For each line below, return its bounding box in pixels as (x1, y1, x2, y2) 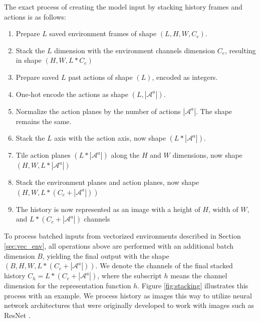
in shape (16, 55, 42, 65)
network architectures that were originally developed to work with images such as (4, 300, 254, 310)
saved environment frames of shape (49, 28, 157, 39)
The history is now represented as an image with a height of (16, 203, 200, 214)
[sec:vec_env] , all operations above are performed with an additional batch (4, 240, 234, 251)
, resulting (225, 45, 256, 55)
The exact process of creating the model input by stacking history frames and (4, 2, 242, 12)
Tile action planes (16, 150, 71, 160)
